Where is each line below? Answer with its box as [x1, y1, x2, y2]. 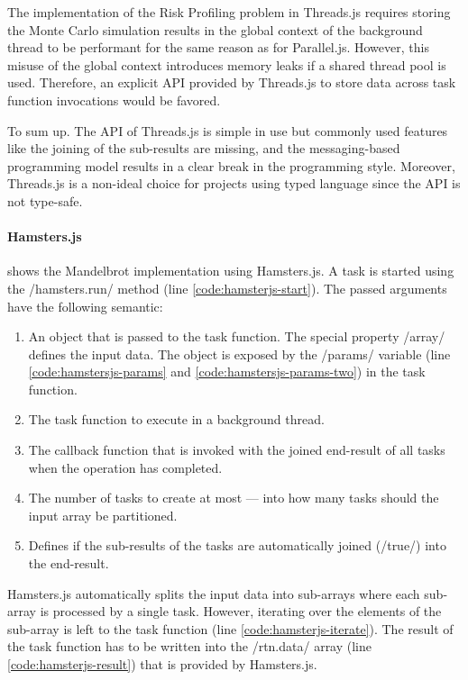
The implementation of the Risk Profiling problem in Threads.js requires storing [7, 3, 451, 21]
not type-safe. [7, 191, 83, 210]
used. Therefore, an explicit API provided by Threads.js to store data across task [7, 73, 456, 92]
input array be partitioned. [28, 505, 178, 524]
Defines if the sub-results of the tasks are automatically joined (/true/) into [28, 536, 446, 555]
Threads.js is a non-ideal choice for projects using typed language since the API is [7, 174, 461, 193]
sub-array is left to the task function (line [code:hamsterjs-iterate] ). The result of [7, 619, 454, 638]
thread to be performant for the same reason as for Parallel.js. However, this [7, 38, 429, 57]
